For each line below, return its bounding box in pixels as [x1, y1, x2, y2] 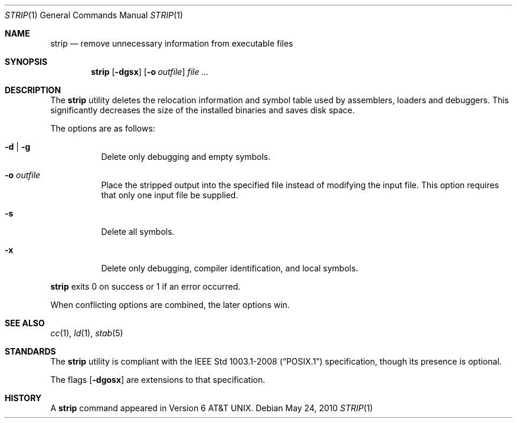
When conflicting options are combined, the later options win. [50, 300, 290, 310]
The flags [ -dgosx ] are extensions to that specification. [50, 375, 266, 385]
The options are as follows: [50, 123, 155, 133]
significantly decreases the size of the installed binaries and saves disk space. [50, 105, 355, 115]
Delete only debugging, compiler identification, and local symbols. [101, 263, 358, 273]
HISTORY [5, 393, 42, 403]
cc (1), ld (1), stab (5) [50, 328, 123, 338]
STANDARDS [5, 346, 56, 356]
